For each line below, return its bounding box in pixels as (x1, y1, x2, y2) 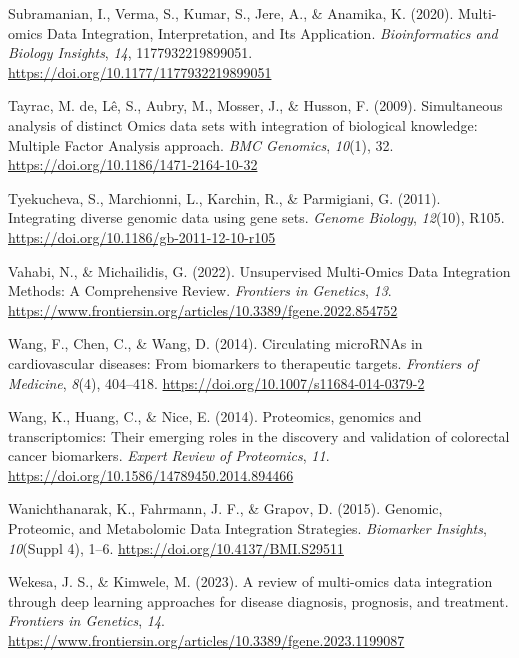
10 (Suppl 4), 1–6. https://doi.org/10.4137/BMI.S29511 (8, 537, 344, 558)
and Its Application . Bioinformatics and (252, 22, 498, 43)
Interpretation (158, 22, 244, 43)
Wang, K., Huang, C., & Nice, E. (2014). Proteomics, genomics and (8, 406, 422, 427)
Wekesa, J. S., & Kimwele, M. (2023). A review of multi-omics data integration (8, 571, 493, 592)
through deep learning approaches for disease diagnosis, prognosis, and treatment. (8, 590, 509, 611)
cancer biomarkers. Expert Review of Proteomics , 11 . (8, 445, 330, 466)
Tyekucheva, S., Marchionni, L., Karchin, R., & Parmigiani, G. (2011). (8, 187, 441, 208)
